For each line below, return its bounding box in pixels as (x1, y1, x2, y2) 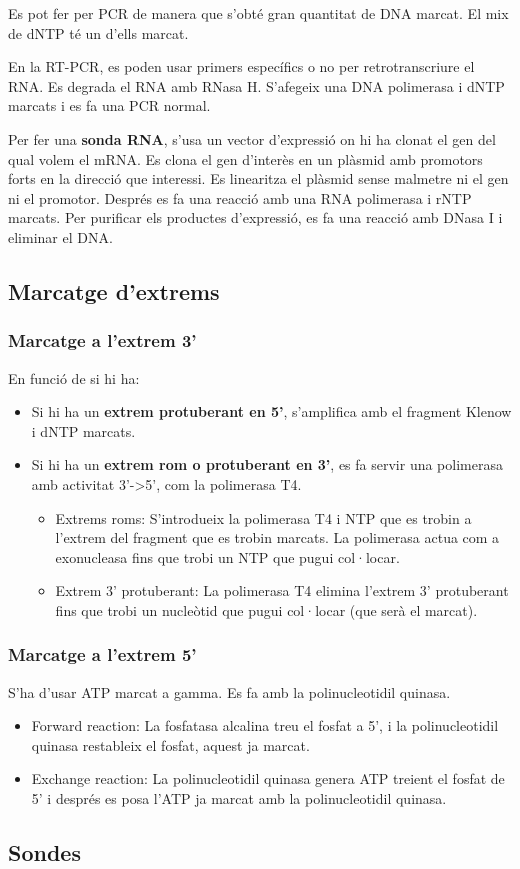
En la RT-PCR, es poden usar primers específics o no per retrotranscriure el (8, 56, 475, 77)
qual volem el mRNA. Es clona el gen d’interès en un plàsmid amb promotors (8, 148, 483, 169)
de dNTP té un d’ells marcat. (8, 22, 189, 43)
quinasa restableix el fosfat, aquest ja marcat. (31, 734, 310, 755)
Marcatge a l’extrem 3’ (8, 328, 197, 353)
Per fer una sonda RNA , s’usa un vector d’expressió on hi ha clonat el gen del (8, 128, 496, 149)
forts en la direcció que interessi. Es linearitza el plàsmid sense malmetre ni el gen (8, 168, 509, 189)
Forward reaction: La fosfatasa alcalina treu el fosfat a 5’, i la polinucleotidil (31, 715, 499, 736)
